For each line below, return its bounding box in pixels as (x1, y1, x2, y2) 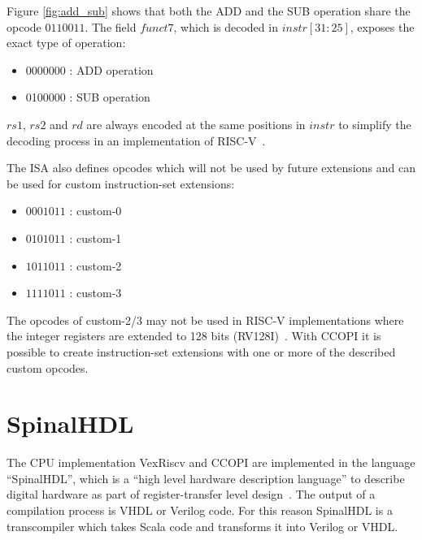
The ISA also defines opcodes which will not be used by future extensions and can (7, 159, 415, 176)
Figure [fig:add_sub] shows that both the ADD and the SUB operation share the (7, 2, 411, 19)
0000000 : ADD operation (25, 61, 154, 78)
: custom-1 (69, 229, 122, 246)
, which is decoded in (173, 18, 278, 35)
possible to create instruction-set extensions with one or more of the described (7, 343, 396, 360)
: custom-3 (69, 284, 122, 301)
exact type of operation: (7, 34, 126, 51)
